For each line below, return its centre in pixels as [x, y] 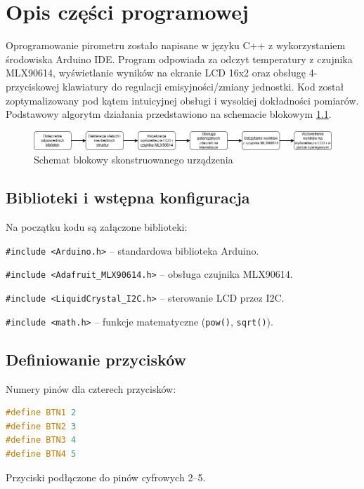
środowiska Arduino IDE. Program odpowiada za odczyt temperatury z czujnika [179, 59]
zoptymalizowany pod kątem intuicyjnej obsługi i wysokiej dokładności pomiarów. [182, 100]
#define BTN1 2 [41, 413]
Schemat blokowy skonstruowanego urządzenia [134, 160]
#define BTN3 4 [41, 440]
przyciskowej [33, 86]
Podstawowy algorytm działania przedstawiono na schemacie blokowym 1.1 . [169, 114]
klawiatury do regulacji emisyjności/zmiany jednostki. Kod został [203, 86]
